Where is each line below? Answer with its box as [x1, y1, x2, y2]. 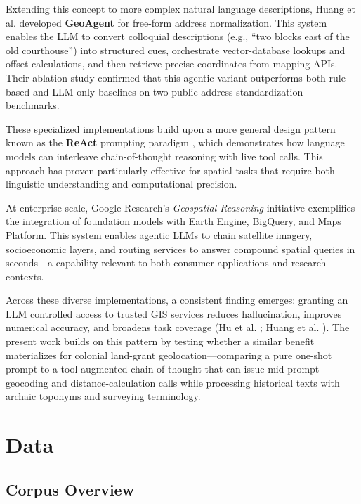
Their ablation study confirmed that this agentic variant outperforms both [6, 70, 326, 84]
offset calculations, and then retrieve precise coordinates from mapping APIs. [6, 56, 338, 71]
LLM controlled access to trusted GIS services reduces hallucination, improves [6, 306, 342, 321]
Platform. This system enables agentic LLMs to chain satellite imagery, [6, 227, 313, 242]
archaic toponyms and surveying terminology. [6, 389, 201, 403]
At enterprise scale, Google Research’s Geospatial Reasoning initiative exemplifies [6, 200, 355, 214]
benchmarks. [6, 98, 60, 112]
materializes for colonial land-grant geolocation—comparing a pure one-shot [6, 347, 332, 362]
